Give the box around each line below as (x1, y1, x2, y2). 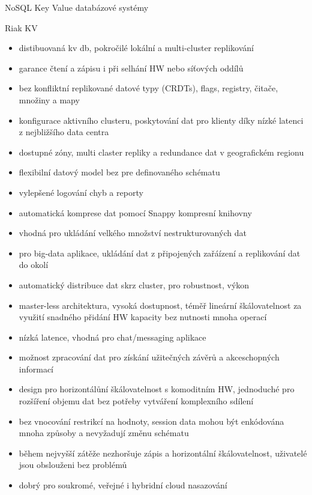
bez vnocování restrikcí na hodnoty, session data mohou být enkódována (19, 415, 284, 427)
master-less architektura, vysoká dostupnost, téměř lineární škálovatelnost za (19, 299, 302, 311)
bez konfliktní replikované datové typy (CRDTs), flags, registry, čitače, (19, 82, 278, 94)
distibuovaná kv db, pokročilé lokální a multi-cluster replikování (19, 41, 254, 54)
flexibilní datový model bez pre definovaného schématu (19, 166, 220, 178)
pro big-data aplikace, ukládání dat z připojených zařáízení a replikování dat (19, 246, 301, 259)
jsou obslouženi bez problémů (19, 458, 127, 471)
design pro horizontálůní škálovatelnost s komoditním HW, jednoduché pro (19, 383, 295, 395)
